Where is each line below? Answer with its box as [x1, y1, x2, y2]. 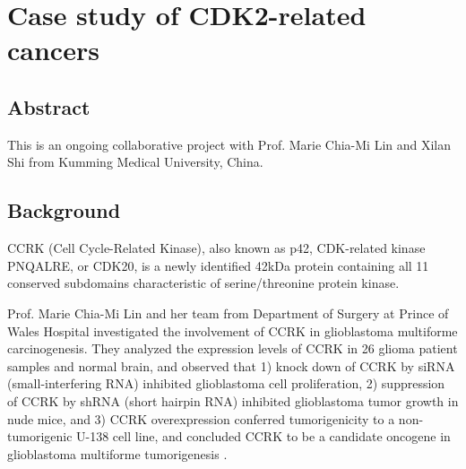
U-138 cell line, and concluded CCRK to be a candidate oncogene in [76, 427, 451, 446]
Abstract [7, 92, 91, 120]
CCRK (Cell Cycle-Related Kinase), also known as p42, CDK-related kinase [7, 239, 426, 257]
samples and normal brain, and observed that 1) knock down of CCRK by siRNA [7, 356, 455, 375]
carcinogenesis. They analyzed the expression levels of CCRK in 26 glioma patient [7, 339, 458, 358]
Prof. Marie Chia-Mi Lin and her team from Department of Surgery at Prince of [7, 303, 449, 322]
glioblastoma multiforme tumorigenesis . [7, 444, 228, 463]
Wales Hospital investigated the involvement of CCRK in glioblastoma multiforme [7, 321, 458, 340]
